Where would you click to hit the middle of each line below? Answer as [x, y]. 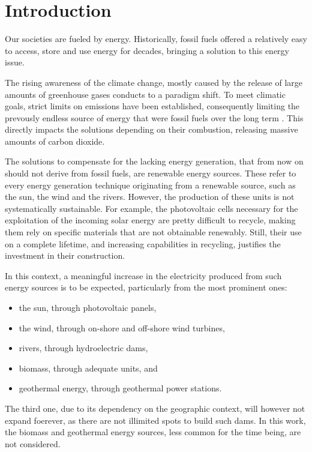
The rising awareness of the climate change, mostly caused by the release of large [154, 82]
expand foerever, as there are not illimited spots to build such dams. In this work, [155, 420]
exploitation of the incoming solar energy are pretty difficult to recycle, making [150, 220]
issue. [15, 62]
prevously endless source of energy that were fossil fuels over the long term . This [154, 117]
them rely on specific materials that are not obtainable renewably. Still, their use [153, 232]
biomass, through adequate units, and [88, 368]
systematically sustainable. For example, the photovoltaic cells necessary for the [151, 208]
